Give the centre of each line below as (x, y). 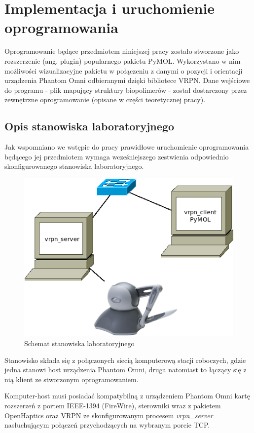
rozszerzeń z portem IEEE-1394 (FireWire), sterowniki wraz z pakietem (113, 405)
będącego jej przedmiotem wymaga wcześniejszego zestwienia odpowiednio (117, 156)
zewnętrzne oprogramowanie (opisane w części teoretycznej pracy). (105, 99)
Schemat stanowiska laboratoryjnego (79, 343)
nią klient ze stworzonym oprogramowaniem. (72, 379)
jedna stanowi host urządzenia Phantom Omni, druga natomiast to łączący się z (126, 370)
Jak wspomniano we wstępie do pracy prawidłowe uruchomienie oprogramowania (127, 147)
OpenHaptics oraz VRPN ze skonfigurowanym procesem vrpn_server (109, 415)
